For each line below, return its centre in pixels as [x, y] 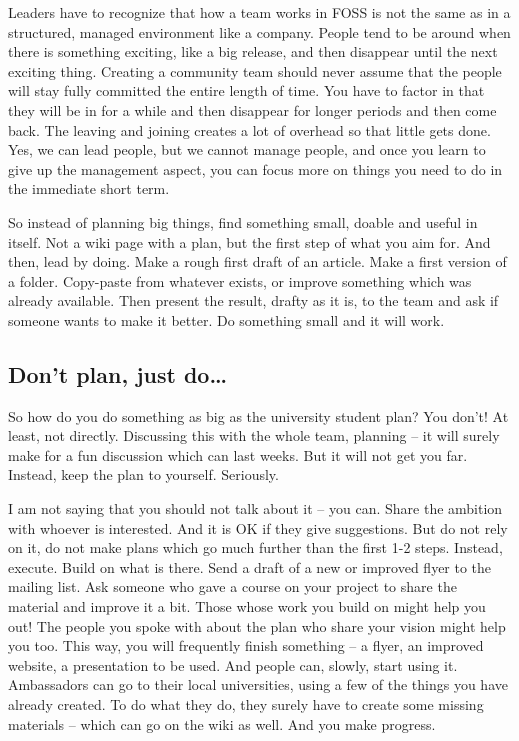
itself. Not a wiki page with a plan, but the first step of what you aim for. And [249, 241]
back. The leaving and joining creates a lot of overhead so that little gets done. [249, 129]
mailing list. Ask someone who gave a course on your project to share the [232, 586]
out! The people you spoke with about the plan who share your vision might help [257, 625]
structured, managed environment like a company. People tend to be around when [259, 31]
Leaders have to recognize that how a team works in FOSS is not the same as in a [259, 12]
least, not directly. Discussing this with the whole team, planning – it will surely [254, 435]
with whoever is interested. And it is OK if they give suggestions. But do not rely [258, 527]
